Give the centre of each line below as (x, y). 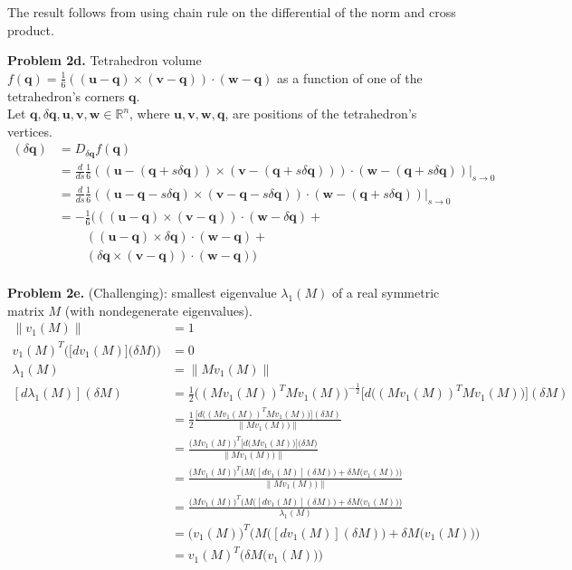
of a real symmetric (386, 293)
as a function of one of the (350, 77)
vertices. (30, 131)
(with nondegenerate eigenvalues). (158, 310)
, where (150, 114)
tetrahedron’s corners (66, 95)
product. (31, 29)
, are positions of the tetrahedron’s (321, 114)
